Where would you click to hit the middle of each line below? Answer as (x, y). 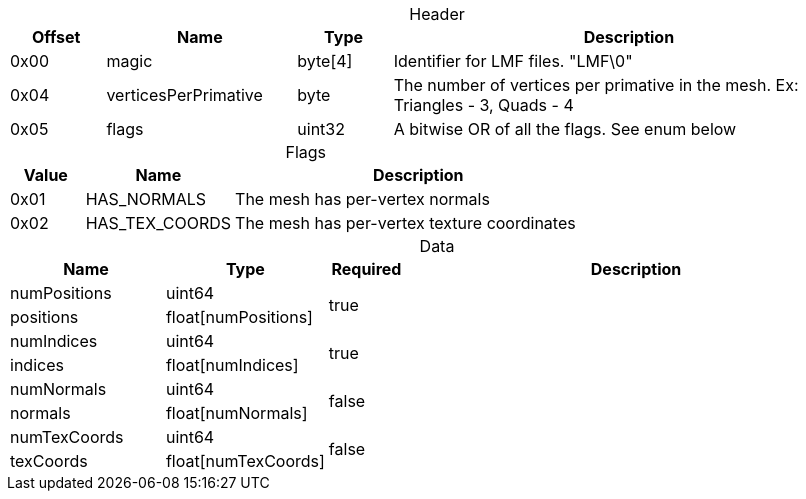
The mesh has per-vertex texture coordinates (405, 223)
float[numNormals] (236, 413)
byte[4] (325, 61)
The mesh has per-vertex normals (362, 199)
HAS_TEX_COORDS (158, 223)
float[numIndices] (232, 365)
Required (366, 269)
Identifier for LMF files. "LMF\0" (513, 61)
